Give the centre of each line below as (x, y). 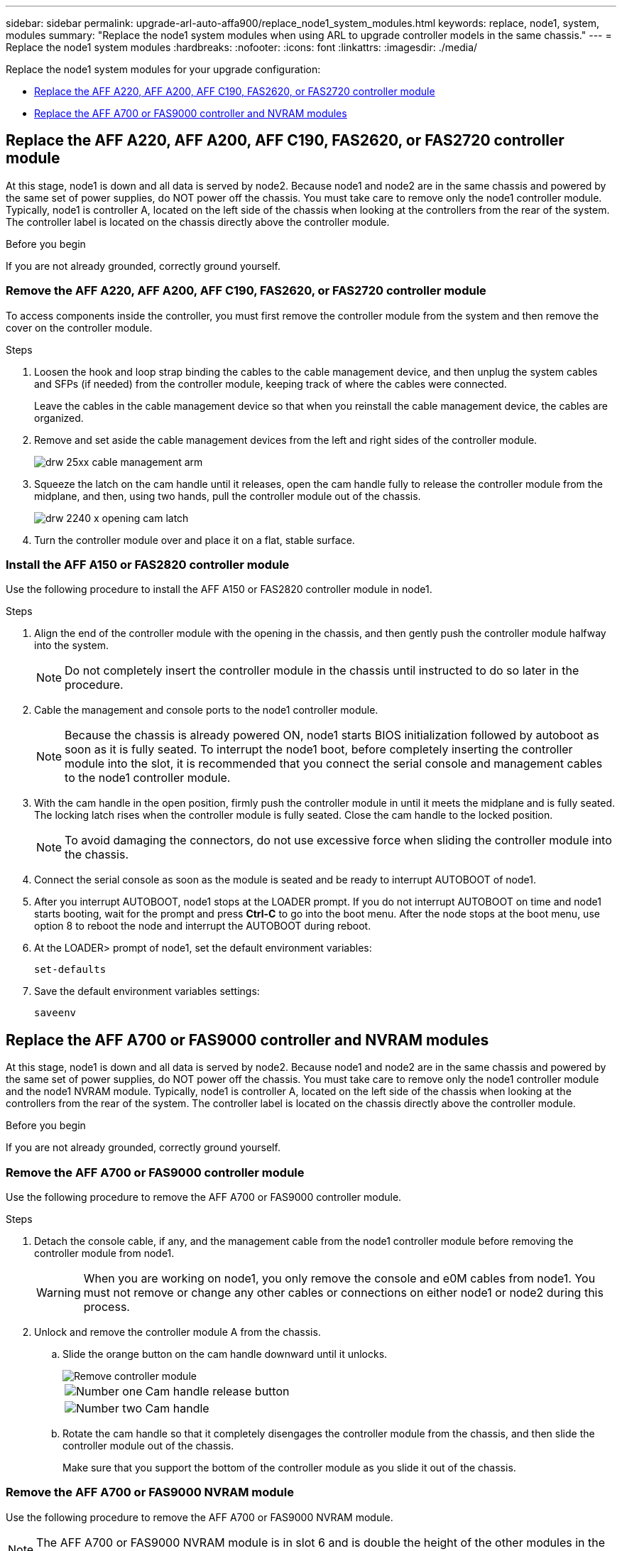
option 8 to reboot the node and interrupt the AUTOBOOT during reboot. (203, 926)
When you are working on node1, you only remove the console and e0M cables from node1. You (339, 1278)
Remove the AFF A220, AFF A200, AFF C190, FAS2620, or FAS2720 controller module (246, 291)
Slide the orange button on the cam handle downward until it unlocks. (225, 1354)
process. (107, 1306)
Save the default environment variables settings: (147, 991)
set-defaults (70, 970)
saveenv (55, 1013)
